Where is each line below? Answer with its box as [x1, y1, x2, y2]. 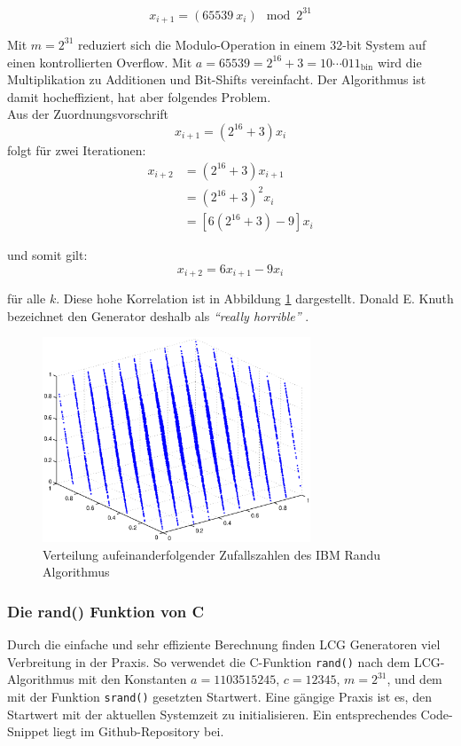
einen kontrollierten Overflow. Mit [7, 52, 192, 71]
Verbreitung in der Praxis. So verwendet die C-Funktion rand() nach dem [7, 652, 410, 671]
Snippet [7, 722, 50, 741]
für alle [7, 289, 46, 308]
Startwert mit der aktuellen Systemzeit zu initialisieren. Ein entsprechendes [7, 704, 417, 723]
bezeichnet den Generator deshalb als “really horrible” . [7, 306, 309, 325]
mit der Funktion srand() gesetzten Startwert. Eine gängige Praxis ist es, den [7, 687, 432, 706]
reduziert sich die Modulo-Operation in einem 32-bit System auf [78, 35, 426, 53]
